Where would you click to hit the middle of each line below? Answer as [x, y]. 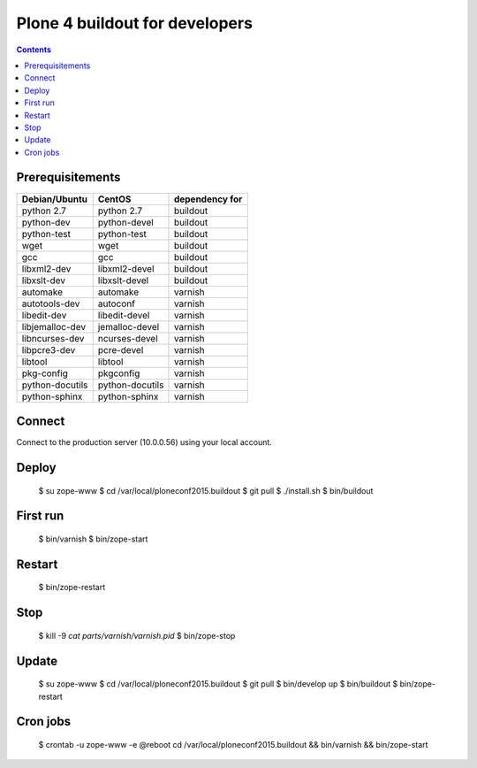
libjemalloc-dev [54, 326]
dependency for [208, 199]
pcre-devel [121, 349]
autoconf [117, 303]
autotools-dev [51, 303]
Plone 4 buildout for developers [135, 23]
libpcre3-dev [49, 349]
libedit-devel [124, 315]
